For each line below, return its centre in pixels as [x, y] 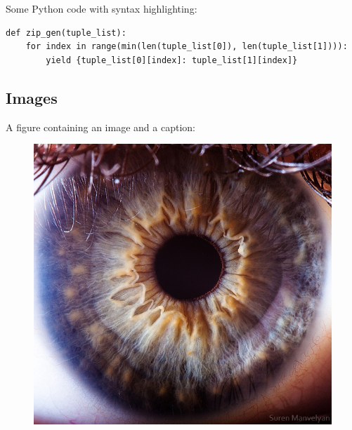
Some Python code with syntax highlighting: [102, 8]
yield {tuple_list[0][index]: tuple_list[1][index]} [172, 60]
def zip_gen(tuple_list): [66, 33]
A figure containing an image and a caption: [100, 127]
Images [32, 97]
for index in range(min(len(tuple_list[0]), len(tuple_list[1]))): [187, 47]
